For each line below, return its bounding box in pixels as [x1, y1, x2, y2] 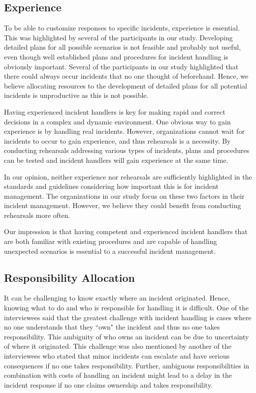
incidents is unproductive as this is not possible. [4, 90, 149, 100]
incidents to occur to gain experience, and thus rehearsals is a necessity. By [4, 135, 231, 146]
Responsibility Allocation [4, 270, 135, 285]
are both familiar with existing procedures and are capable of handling [4, 236, 217, 246]
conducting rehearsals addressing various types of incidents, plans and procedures [4, 145, 250, 155]
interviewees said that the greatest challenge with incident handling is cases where [4, 312, 252, 322]
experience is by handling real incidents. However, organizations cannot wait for [4, 126, 245, 136]
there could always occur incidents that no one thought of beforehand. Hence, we [4, 71, 249, 81]
